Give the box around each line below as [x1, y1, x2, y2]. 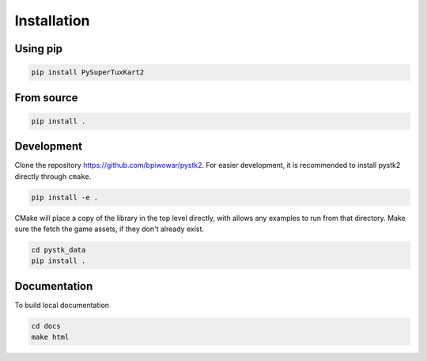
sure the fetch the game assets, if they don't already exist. [14, 224, 205, 234]
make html [31, 332, 70, 342]
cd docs [31, 321, 61, 330]
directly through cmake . [14, 171, 92, 181]
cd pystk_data [31, 245, 86, 254]
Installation [14, 12, 90, 29]
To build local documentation [14, 300, 110, 310]
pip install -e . [31, 192, 99, 202]
